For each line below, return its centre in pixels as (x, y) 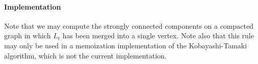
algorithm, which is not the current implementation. (85, 55)
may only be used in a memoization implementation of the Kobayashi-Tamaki (126, 45)
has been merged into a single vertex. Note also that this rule (158, 36)
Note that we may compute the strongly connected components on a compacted (129, 25)
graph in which (28, 36)
